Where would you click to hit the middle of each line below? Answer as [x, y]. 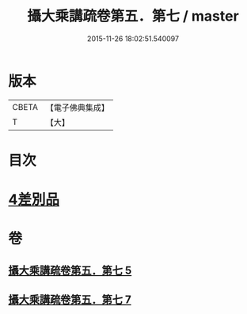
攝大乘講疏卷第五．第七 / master [133, 16]
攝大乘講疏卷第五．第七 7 [70, 300]
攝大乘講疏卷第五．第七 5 [70, 270]
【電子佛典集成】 [77, 108]
